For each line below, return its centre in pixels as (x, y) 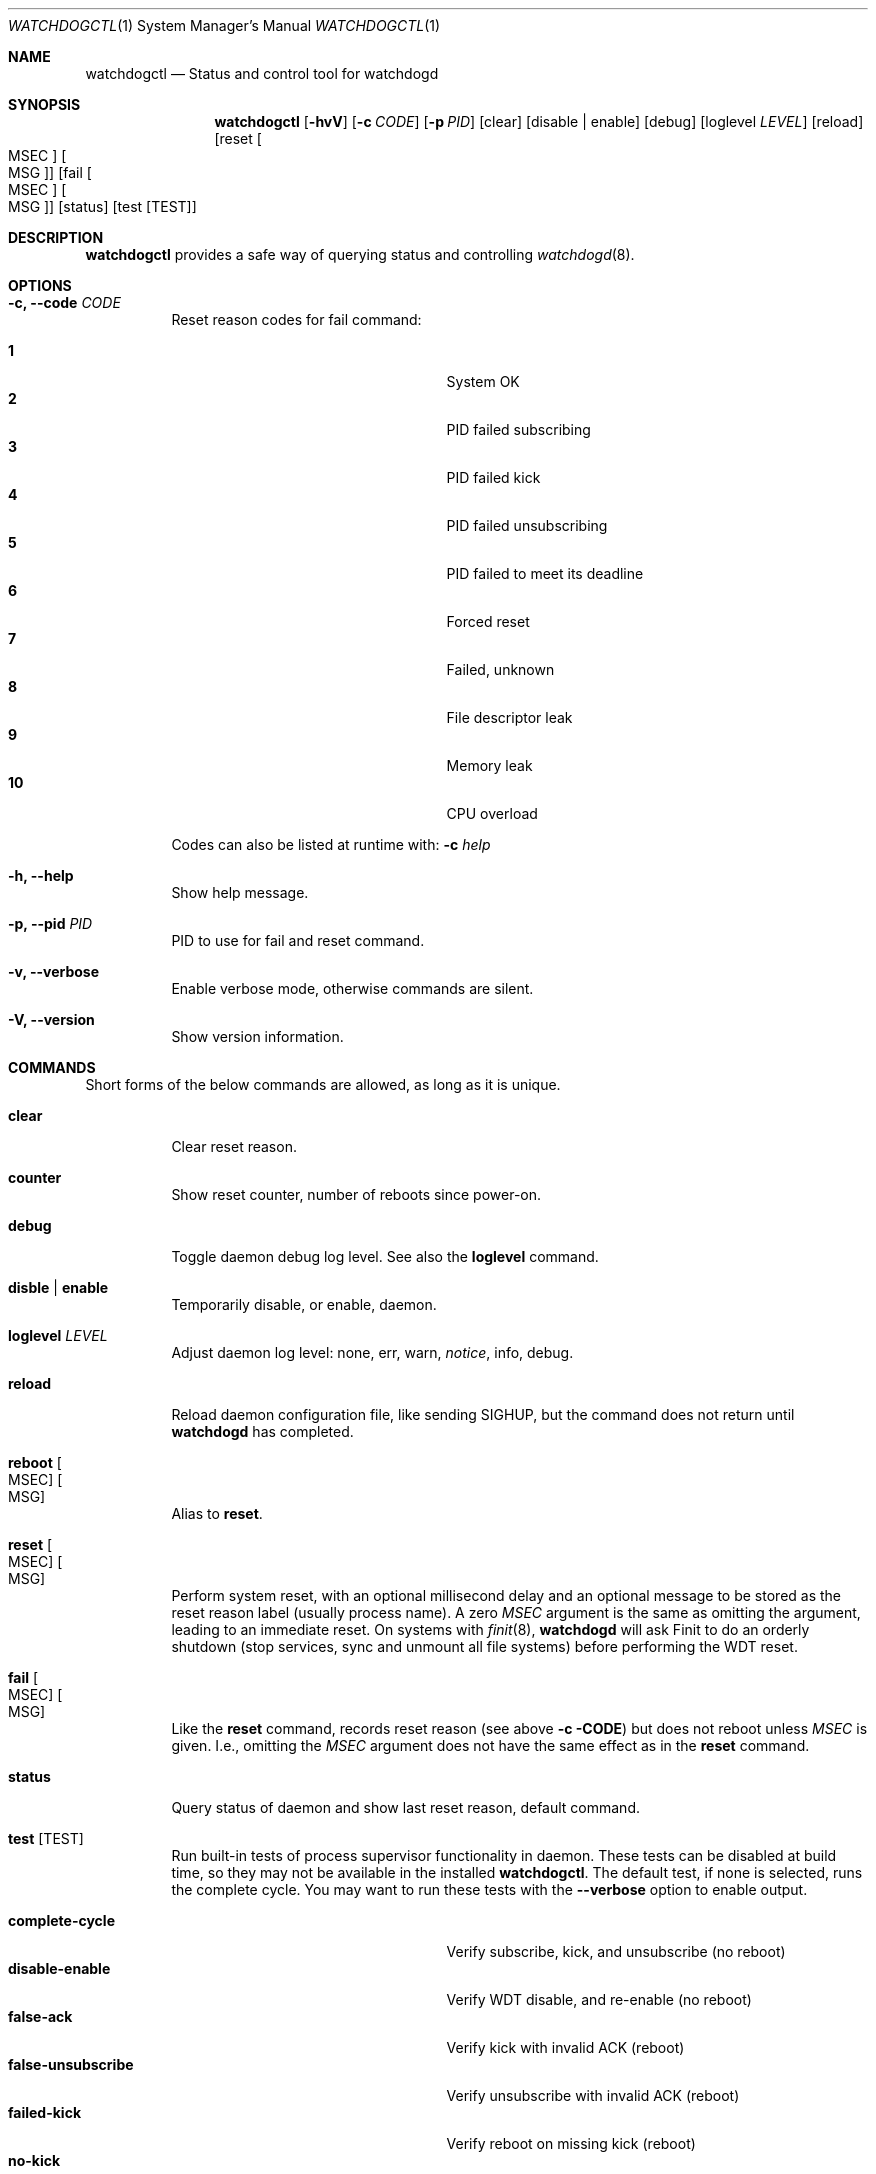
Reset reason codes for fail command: (296, 319)
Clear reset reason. (234, 1146)
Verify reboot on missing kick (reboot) (571, 2143)
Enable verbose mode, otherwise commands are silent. (352, 988)
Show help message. (240, 892)
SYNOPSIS (44, 104)
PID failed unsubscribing (527, 525)
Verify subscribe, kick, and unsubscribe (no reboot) (616, 1951)
